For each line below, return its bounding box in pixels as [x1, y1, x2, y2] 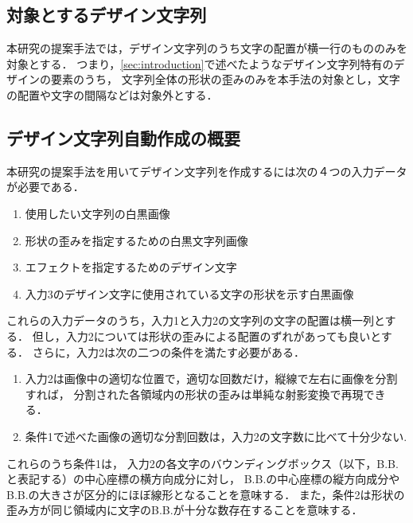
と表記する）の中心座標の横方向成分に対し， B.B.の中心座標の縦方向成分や [6, 470, 400, 487]
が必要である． [6, 178, 84, 195]
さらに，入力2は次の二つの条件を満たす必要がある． [32, 343, 305, 360]
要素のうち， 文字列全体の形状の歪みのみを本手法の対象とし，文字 [50, 71, 400, 88]
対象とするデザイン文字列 [6, 2, 207, 27]
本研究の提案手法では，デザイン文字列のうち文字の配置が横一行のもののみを [6, 40, 407, 57]
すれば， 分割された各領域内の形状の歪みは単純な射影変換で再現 [25, 385, 364, 402]
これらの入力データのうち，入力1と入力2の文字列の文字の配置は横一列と [6, 312, 385, 329]
